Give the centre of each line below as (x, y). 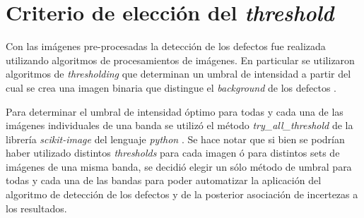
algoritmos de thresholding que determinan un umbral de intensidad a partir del (178, 74)
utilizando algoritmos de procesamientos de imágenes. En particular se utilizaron (180, 60)
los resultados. (36, 208)
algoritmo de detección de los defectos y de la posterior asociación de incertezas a (182, 194)
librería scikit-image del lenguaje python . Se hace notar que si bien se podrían (175, 139)
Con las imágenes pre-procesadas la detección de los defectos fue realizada (166, 46)
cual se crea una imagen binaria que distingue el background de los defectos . (171, 87)
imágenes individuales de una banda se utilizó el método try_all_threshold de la (180, 125)
